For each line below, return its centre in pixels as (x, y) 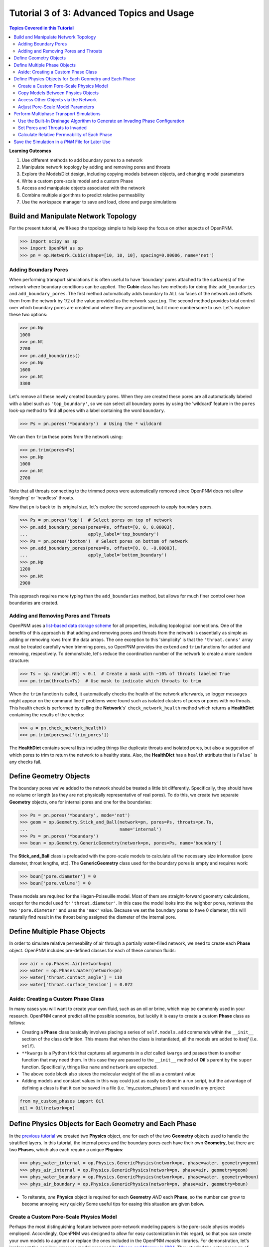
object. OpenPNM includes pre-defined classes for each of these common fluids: (93, 950)
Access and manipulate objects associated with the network (83, 188)
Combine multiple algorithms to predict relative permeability (83, 195)
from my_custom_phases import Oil (62, 1101)
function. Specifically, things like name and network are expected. (90, 1067)
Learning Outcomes (30, 151)
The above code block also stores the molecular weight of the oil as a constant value (109, 1074)
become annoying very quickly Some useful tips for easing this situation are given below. (113, 1204)
